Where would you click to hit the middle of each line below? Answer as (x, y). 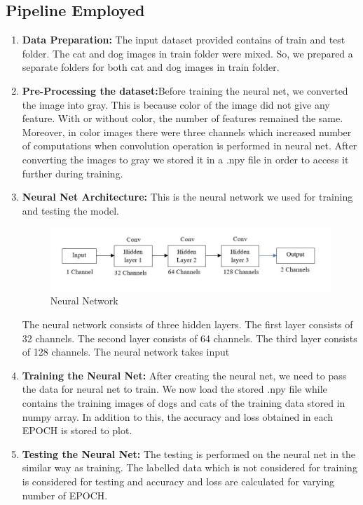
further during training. (73, 173)
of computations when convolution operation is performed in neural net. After (190, 146)
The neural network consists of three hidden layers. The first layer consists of (187, 324)
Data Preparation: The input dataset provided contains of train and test (184, 40)
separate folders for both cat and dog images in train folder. (151, 67)
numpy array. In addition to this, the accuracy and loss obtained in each (178, 416)
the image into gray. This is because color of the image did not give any (176, 104)
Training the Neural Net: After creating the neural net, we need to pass (184, 375)
